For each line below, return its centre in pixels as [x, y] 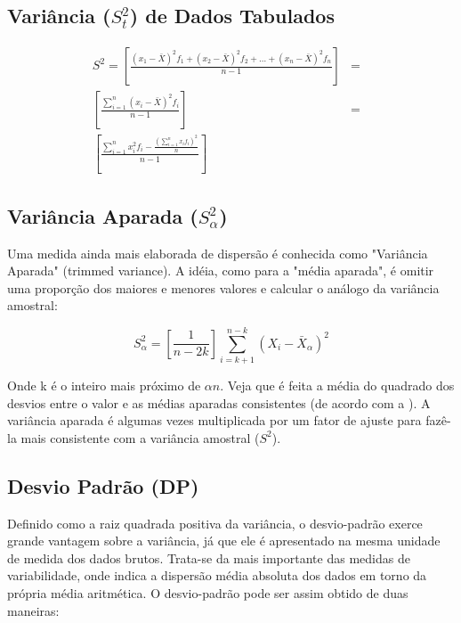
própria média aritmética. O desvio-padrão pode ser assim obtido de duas [208, 593]
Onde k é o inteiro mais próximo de [104, 385]
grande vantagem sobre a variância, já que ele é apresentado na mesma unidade [224, 541]
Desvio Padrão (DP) [103, 485]
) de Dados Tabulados [232, 16]
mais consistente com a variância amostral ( [140, 437]
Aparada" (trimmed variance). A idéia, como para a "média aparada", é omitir [221, 271]
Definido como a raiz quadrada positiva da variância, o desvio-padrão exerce [215, 523]
